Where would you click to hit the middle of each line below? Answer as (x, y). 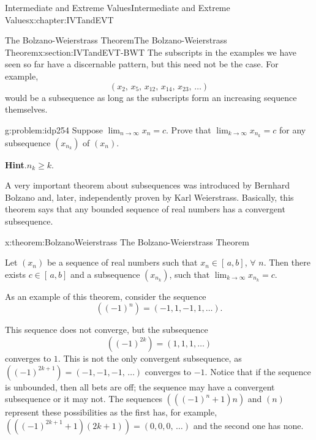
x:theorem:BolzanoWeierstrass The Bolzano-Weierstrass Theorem (127, 241)
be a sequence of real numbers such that (122, 262)
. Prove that (189, 129)
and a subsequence (105, 274)
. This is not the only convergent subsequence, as (150, 358)
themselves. (26, 109)
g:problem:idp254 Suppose (54, 129)
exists (15, 274)
